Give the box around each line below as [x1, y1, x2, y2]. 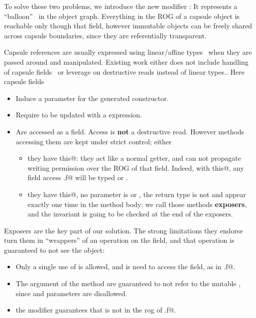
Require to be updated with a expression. [15, 109, 142, 120]
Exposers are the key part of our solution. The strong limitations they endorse [4, 225, 243, 235]
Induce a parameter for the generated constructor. [15, 93, 169, 103]
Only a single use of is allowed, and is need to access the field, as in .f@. [15, 261, 236, 272]
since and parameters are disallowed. [15, 288, 128, 298]
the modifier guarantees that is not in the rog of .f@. [15, 305, 176, 315]
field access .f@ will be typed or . [27, 172, 128, 183]
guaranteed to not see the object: [4, 244, 105, 255]
